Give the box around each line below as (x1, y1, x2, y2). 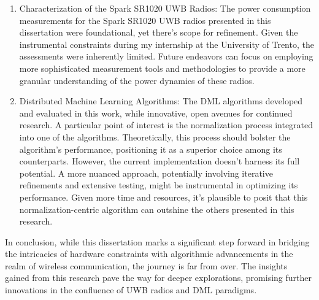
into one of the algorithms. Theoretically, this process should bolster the (19, 130, 291, 143)
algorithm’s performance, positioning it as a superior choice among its (19, 142, 282, 155)
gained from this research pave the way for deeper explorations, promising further (5, 271, 312, 284)
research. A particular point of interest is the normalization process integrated (19, 118, 313, 131)
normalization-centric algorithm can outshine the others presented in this (19, 202, 294, 215)
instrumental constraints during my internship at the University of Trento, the (19, 37, 314, 50)
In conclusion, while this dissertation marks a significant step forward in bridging (5, 235, 310, 248)
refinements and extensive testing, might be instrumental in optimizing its (19, 179, 298, 191)
